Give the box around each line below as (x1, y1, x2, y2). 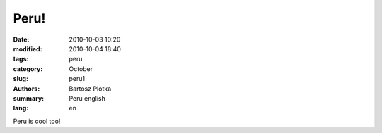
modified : (13, 44, 42, 53)
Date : (13, 35, 30, 44)
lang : (13, 104, 29, 113)
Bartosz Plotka (69, 84, 112, 93)
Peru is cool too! (13, 117, 61, 125)
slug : (13, 75, 28, 83)
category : (13, 64, 43, 73)
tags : (13, 55, 29, 63)
